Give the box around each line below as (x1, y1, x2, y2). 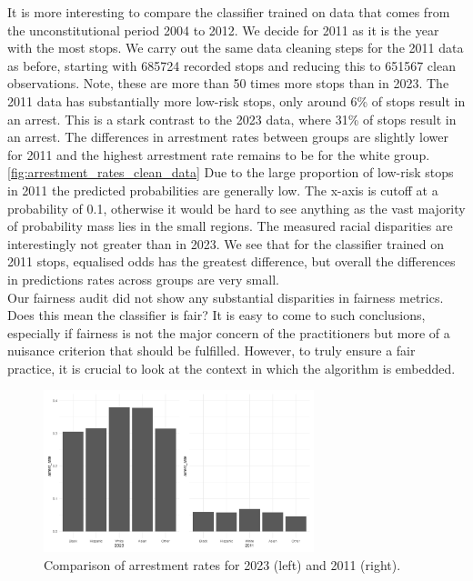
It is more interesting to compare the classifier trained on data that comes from (7, 3, 450, 21)
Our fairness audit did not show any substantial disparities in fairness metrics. (7, 287, 444, 306)
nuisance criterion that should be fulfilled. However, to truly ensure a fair (7, 341, 416, 360)
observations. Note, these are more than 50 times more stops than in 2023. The (7, 74, 449, 93)
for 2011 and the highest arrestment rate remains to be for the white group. (7, 145, 430, 164)
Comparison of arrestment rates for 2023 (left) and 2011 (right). (44, 556, 401, 575)
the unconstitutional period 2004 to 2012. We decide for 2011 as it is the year (7, 20, 439, 39)
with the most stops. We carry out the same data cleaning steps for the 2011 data (7, 38, 464, 57)
